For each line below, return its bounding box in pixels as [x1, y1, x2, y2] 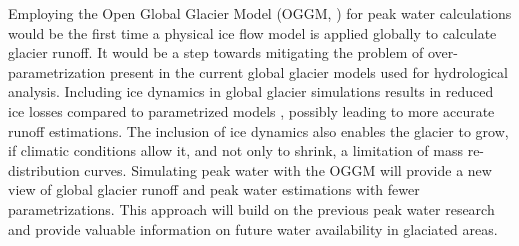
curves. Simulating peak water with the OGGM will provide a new [84, 159, 492, 180]
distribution [8, 159, 80, 180]
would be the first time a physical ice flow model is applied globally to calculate [8, 22, 497, 43]
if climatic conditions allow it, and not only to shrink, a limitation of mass [8, 140, 463, 161]
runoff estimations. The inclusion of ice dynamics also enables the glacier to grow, [8, 120, 509, 141]
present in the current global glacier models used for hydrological [109, 61, 508, 82]
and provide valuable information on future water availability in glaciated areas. [8, 218, 498, 239]
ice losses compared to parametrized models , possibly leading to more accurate [8, 100, 495, 121]
